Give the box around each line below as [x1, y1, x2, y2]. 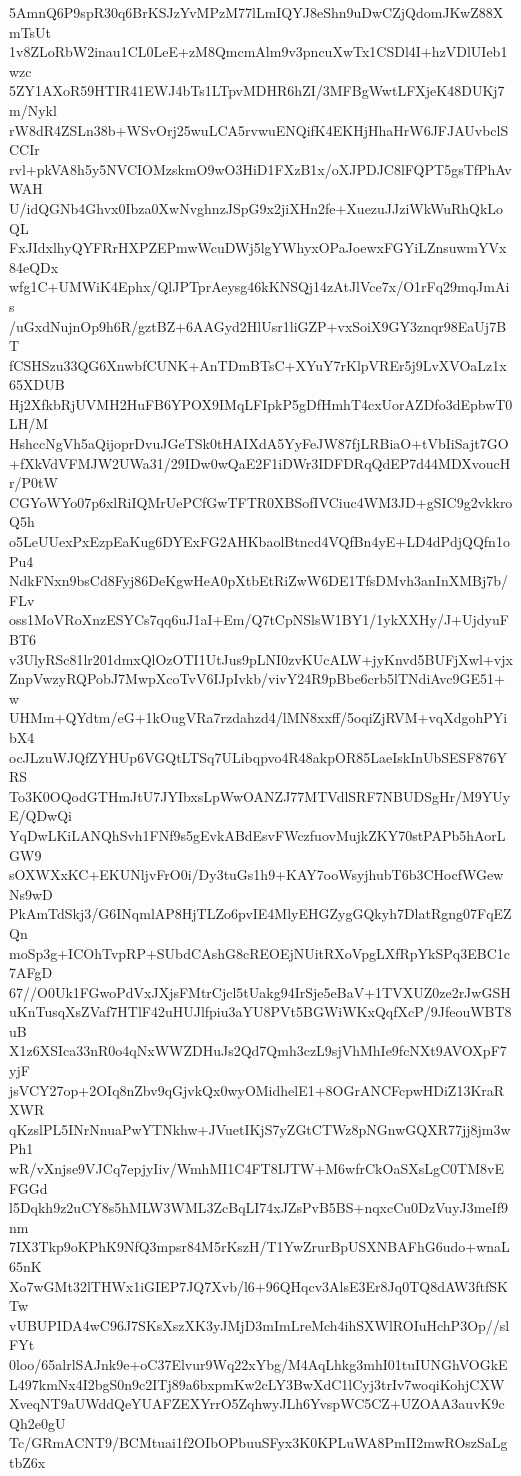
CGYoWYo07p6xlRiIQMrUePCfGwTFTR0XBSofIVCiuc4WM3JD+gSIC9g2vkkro [9, 491, 513, 512]
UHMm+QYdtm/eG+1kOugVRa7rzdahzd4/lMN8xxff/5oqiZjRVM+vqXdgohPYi [9, 707, 508, 728]
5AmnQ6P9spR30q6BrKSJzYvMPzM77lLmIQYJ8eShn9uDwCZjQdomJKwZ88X [9, 2, 504, 22]
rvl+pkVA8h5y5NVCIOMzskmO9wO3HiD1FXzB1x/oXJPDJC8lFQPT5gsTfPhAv [9, 158, 512, 179]
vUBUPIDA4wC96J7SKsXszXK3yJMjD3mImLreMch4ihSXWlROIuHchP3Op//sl [9, 1314, 510, 1335]
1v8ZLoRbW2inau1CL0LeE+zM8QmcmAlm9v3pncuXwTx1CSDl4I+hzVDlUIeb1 [9, 41, 508, 62]
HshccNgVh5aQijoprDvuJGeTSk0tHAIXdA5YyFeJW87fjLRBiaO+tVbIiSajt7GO [9, 433, 509, 454]
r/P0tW [9, 472, 58, 493]
